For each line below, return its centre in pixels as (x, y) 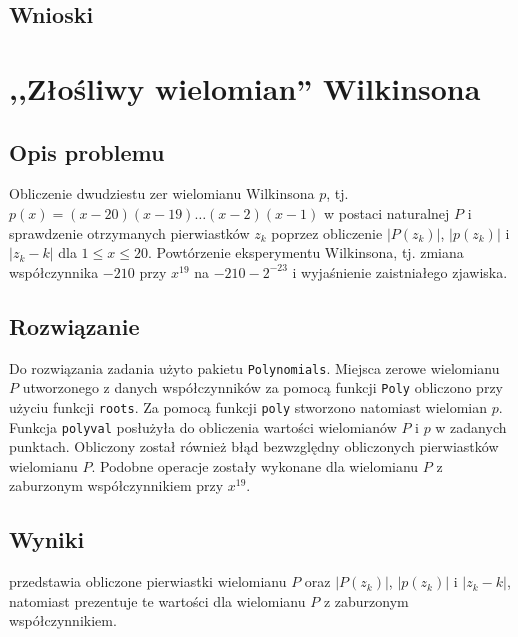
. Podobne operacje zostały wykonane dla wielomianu (255, 465)
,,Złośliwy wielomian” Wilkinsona (245, 87)
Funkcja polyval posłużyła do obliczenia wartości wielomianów (203, 426)
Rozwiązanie (74, 325)
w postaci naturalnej (387, 212)
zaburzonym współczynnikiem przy (116, 485)
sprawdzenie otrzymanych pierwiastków (129, 232)
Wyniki (47, 539)
